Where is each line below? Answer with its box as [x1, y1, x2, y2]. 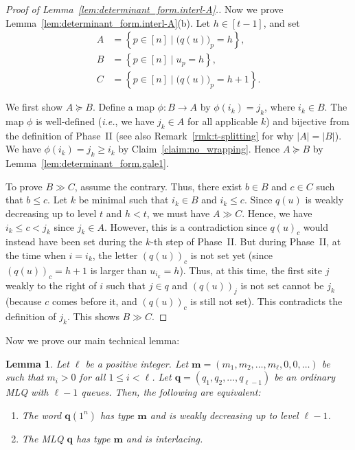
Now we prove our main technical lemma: [5, 333, 180, 348]
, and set [263, 15, 300, 30]
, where [264, 100, 295, 114]
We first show [5, 100, 63, 114]
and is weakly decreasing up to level [150, 407, 299, 422]
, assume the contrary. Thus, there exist [74, 179, 242, 193]
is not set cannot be [240, 278, 324, 292]
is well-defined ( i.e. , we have [36, 114, 154, 128]
